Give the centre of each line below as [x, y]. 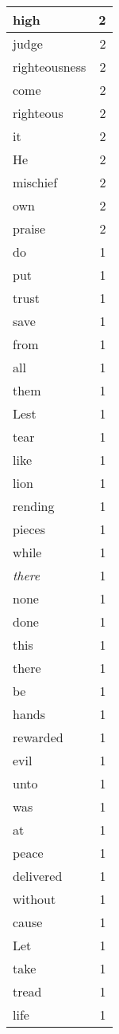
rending [34, 506]
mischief [35, 182]
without [35, 899]
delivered [38, 876]
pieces [29, 529]
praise [29, 228]
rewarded [38, 737]
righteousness [50, 67]
